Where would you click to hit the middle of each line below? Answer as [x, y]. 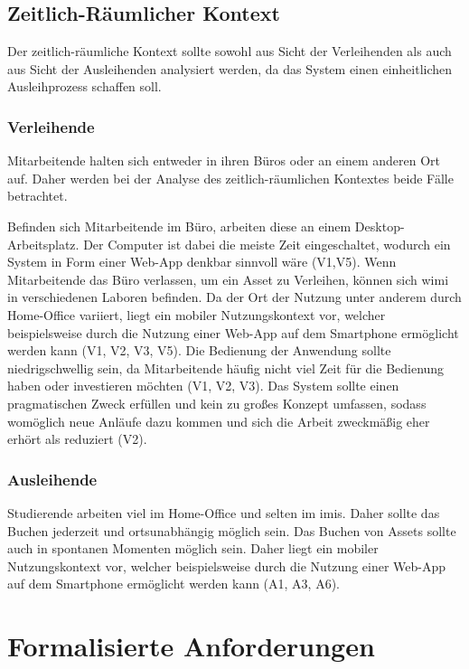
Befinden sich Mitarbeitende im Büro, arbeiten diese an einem [179, 226]
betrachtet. [38, 196]
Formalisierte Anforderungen [191, 646]
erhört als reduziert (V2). [77, 439]
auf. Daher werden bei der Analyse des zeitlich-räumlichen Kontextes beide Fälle [230, 178]
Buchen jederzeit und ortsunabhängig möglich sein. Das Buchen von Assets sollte [232, 530]
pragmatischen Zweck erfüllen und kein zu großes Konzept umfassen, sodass [217, 403]
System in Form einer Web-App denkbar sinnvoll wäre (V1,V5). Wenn [202, 262]
